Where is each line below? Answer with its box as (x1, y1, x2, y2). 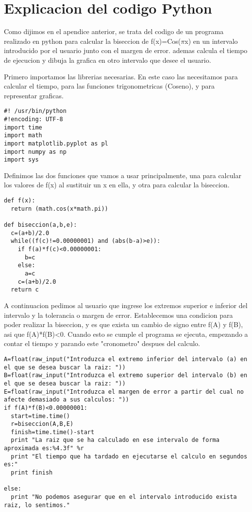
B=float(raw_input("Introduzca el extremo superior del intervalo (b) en (4, 372, 248, 379)
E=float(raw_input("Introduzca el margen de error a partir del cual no (4, 388, 244, 395)
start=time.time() (11, 412, 70, 420)
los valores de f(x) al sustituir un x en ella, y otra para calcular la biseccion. (4, 180, 230, 190)
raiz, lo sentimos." (4, 501, 70, 509)
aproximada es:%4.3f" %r (4, 445, 84, 452)
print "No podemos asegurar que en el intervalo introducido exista (11, 494, 237, 501)
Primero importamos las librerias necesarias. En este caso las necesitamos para (4, 71, 238, 81)
